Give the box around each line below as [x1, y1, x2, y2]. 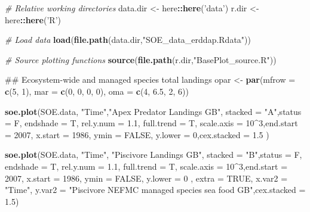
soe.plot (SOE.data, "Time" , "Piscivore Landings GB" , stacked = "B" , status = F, [5, 148, 302, 161]
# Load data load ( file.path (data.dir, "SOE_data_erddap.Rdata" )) [5, 33, 251, 46]
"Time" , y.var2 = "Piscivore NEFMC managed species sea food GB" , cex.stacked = [5, 183, 306, 196]
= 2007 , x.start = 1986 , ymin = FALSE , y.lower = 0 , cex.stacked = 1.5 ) [5, 128, 269, 141]
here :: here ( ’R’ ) [5, 13, 61, 26]
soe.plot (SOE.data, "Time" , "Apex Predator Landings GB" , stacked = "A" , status [5, 105, 302, 117]
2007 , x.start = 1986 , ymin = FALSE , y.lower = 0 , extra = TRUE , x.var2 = [5, 172, 288, 184]
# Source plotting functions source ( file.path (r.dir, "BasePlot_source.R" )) [5, 53, 277, 66]
